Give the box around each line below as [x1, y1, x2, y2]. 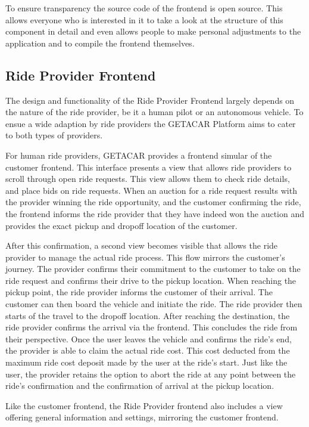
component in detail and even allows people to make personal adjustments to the [5, 25, 301, 38]
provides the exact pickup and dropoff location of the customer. [5, 219, 238, 231]
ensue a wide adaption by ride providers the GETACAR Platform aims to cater [5, 117, 296, 129]
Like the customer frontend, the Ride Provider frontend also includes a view [5, 399, 283, 411]
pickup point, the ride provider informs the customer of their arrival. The [5, 286, 273, 298]
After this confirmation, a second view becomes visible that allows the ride [5, 239, 278, 252]
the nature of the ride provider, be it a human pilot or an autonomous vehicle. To [5, 106, 304, 118]
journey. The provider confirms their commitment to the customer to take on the [5, 262, 301, 275]
